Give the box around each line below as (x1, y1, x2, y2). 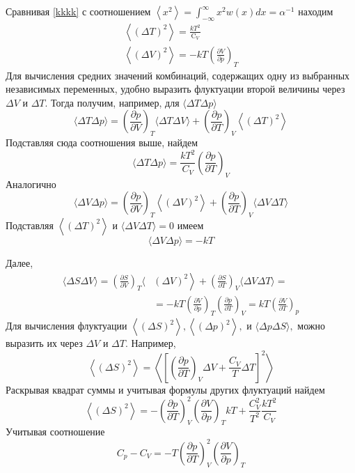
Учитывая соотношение (6, 424, 105, 439)
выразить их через (6, 336, 83, 350)
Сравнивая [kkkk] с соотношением (6, 4, 151, 18)
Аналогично (6, 176, 56, 191)
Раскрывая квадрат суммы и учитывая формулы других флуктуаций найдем (6, 382, 325, 396)
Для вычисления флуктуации (6, 318, 127, 333)
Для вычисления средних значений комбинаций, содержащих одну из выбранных (6, 68, 350, 82)
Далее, (6, 255, 33, 270)
